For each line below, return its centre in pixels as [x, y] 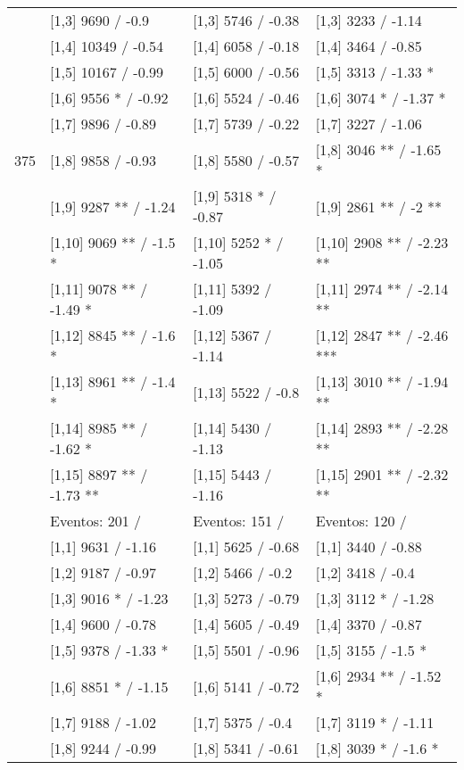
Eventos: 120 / [361, 521]
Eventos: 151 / [239, 521]
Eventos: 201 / [96, 521]
